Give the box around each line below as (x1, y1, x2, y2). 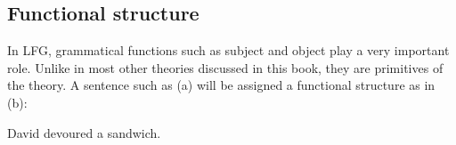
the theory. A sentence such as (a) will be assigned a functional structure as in (7, 76, 436, 94)
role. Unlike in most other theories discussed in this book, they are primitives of (7, 58, 444, 77)
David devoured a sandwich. (7, 123, 161, 141)
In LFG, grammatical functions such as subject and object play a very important (7, 41, 450, 60)
